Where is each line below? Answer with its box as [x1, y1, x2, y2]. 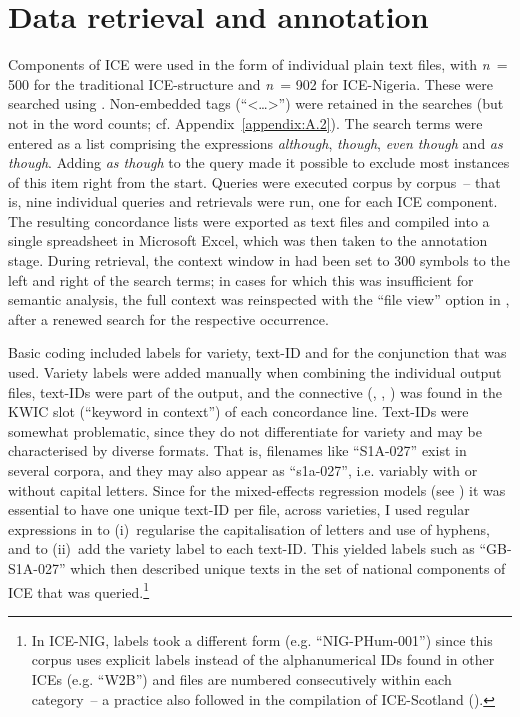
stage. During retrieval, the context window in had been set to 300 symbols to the [8, 250, 510, 271]
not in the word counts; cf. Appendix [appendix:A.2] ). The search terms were [8, 112, 483, 133]
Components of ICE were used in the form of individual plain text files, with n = [8, 54, 508, 75]
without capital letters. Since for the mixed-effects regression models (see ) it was [8, 479, 506, 500]
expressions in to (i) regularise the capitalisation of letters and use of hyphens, [8, 518, 490, 539]
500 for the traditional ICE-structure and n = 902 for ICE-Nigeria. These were [8, 73, 493, 94]
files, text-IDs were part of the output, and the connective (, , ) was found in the [8, 381, 502, 402]
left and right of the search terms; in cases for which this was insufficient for [8, 269, 474, 290]
